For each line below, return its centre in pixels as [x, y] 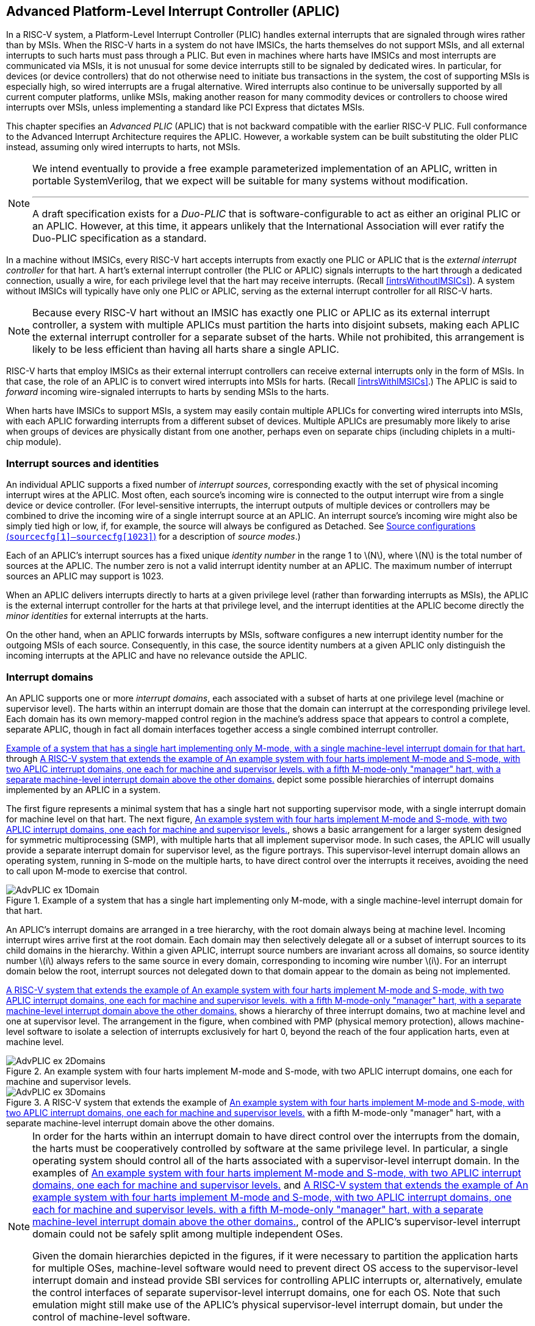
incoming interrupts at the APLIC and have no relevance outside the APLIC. [157, 656]
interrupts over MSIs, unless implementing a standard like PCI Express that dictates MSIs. [185, 107]
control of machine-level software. [111, 1317]
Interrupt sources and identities [83, 463]
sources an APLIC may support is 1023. [85, 576]
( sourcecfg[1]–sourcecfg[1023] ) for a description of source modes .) [153, 537]
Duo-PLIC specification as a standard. [120, 238]
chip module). [34, 442]
